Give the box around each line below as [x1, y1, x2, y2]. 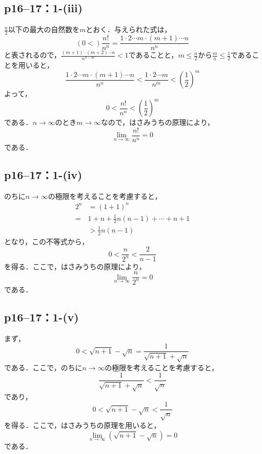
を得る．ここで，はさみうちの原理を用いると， [4, 420, 161, 431]
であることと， [128, 49, 178, 60]
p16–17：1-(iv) [4, 167, 83, 183]
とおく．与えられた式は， [86, 24, 172, 35]
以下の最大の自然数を [8, 24, 80, 35]
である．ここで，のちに [4, 362, 83, 372]
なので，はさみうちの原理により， [101, 117, 215, 128]
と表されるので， [4, 49, 61, 60]
